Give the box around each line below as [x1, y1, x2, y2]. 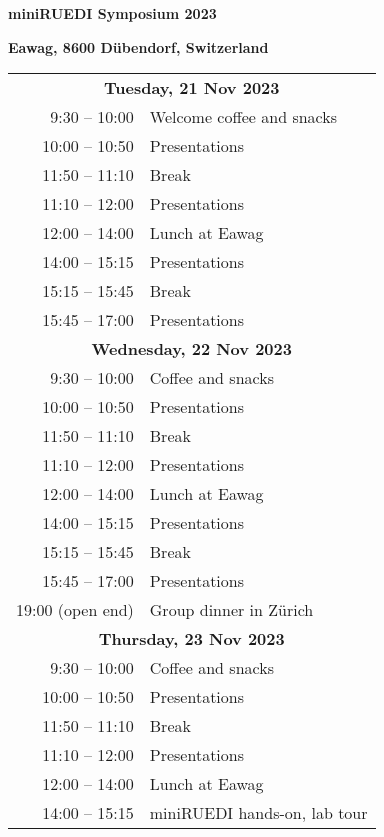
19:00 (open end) [16, 598, 134, 622]
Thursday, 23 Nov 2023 [98, 627, 285, 651]
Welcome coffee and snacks [149, 105, 338, 129]
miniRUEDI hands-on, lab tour [149, 801, 368, 825]
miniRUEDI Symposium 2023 [8, 3, 217, 23]
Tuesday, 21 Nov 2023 [104, 76, 280, 100]
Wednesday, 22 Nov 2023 [91, 337, 292, 361]
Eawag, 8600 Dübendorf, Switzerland [8, 36, 269, 57]
